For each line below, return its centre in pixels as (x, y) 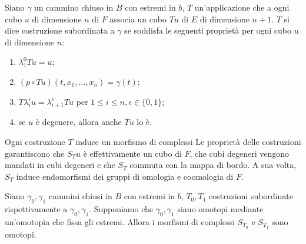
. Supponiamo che (121, 209)
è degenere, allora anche (79, 122)
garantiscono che (35, 153)
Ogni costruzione (35, 141)
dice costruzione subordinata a (60, 30)
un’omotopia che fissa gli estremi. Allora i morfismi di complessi (120, 221)
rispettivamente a (36, 209)
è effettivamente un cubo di (132, 153)
